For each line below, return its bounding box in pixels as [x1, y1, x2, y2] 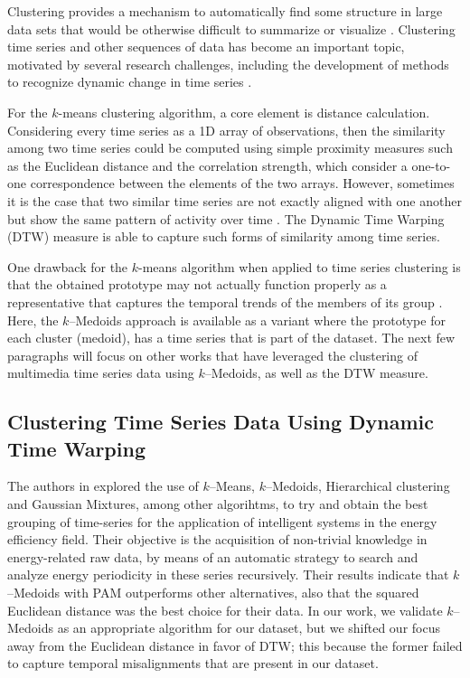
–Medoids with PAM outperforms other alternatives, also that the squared [7, 583, 419, 602]
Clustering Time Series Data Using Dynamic [7, 408, 435, 436]
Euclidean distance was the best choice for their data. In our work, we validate [7, 600, 443, 619]
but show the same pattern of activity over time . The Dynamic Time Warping [7, 209, 445, 228]
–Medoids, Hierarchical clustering [265, 476, 450, 495]
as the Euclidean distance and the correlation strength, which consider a [7, 155, 408, 174]
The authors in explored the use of [7, 476, 199, 495]
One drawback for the [7, 257, 128, 276]
